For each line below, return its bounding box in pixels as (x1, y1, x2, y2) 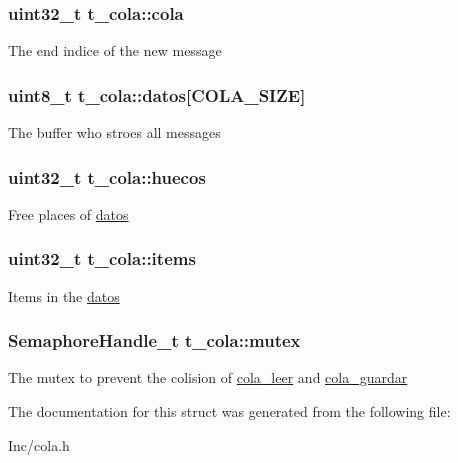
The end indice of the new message (8, 40, 222, 61)
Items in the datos (8, 285, 120, 306)
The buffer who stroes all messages (8, 122, 221, 143)
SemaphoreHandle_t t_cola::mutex (8, 328, 301, 353)
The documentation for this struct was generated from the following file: (8, 401, 451, 422)
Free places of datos (8, 203, 129, 224)
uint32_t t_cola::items (8, 246, 196, 271)
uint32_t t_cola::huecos (8, 164, 206, 189)
